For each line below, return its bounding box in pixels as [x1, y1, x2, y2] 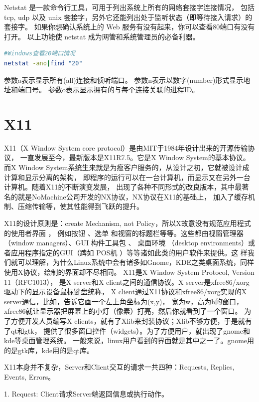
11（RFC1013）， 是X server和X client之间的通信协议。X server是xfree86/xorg [4, 276, 250, 287]
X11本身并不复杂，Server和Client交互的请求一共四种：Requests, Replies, [4, 362, 235, 372]
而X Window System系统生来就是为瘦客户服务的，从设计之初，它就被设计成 [4, 162, 250, 173]
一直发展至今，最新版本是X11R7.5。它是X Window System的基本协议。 [20, 152, 250, 163]
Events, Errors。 [4, 371, 55, 382]
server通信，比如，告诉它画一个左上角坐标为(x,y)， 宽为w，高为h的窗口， [4, 296, 244, 306]
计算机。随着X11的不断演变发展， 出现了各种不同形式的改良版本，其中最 [4, 182, 242, 192]
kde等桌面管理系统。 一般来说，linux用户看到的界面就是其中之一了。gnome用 [4, 335, 255, 346]
